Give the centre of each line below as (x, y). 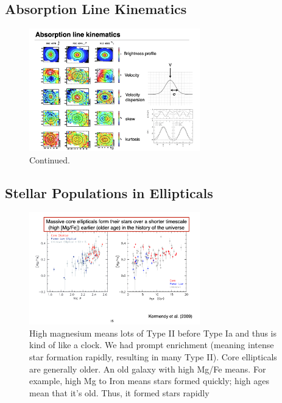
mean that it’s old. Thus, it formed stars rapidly (119, 392)
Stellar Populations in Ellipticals (109, 192)
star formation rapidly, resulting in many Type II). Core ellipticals (153, 357)
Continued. (50, 159)
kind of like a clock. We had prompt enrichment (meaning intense (152, 345)
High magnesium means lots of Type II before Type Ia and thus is (153, 333)
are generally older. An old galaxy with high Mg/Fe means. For (148, 369)
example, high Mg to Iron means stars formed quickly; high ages (149, 381)
